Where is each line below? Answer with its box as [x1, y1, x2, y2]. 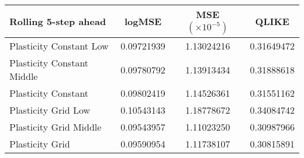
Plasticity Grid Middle [9, 120, 102, 134]
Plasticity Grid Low [9, 103, 91, 117]
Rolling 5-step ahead [9, 15, 106, 28]
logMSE [124, 15, 162, 28]
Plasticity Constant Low [9, 39, 109, 52]
